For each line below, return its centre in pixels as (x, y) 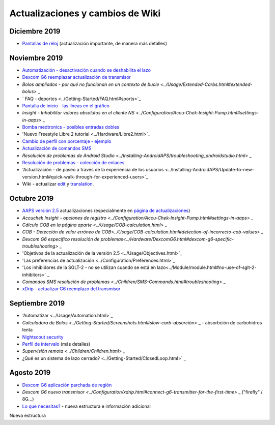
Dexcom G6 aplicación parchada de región (67, 385)
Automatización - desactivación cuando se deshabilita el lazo (87, 70)
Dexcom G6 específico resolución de (61, 239)
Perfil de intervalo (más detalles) (56, 344)
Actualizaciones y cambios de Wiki (85, 13)
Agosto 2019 (30, 373)
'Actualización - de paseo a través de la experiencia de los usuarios (93, 170)
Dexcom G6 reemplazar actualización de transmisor (76, 77)
